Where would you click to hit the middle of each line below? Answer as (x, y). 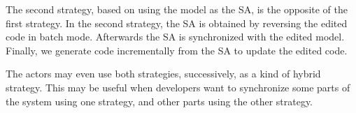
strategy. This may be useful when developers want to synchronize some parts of (178, 87)
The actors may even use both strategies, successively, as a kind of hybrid (163, 74)
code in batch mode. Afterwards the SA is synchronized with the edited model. (175, 37)
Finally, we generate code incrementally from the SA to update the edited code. (177, 50)
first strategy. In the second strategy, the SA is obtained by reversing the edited (177, 23)
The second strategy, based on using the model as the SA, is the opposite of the (177, 9)
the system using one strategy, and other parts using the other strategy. (159, 101)
